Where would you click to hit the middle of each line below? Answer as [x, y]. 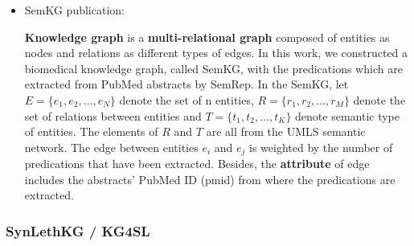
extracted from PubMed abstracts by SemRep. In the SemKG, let [187, 84]
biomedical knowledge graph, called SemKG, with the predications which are [213, 68]
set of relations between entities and [113, 115]
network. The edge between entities [111, 147]
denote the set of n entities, [187, 99]
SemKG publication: [74, 10]
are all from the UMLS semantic [286, 131]
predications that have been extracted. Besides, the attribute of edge [197, 164]
